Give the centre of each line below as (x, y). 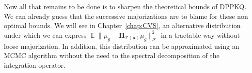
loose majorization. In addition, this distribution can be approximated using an (122, 46)
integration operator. (35, 65)
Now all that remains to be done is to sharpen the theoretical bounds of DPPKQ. (125, 6)
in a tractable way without (200, 35)
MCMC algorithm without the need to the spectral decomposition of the (112, 55)
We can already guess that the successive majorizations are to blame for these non (126, 16)
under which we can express (45, 35)
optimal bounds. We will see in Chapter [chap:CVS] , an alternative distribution (122, 25)
